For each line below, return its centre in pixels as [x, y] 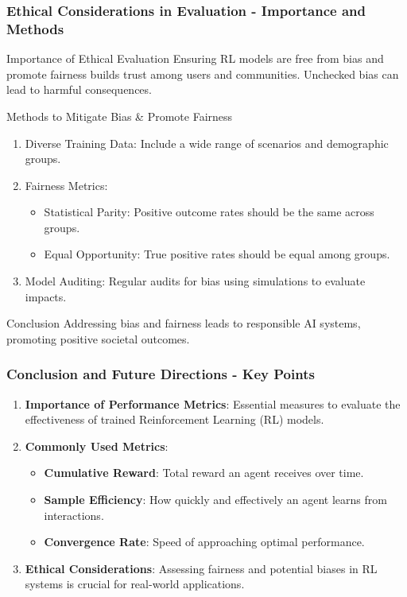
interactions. [74, 515]
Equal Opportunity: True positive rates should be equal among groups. [217, 254]
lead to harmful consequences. [79, 89]
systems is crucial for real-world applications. [135, 584]
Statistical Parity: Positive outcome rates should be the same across [209, 212]
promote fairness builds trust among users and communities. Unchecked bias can [203, 74]
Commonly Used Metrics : [97, 446]
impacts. [46, 296]
